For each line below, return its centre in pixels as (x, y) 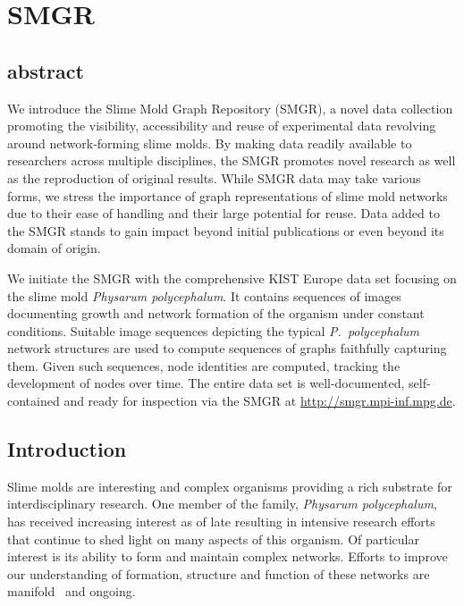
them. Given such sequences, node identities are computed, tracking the (204, 365)
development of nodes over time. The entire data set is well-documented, (206, 383)
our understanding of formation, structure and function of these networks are (219, 573)
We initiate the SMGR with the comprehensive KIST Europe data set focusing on (232, 278)
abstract (46, 70)
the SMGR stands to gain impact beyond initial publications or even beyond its (226, 230)
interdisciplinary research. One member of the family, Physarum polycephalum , (222, 504)
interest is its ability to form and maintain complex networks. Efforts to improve (228, 556)
